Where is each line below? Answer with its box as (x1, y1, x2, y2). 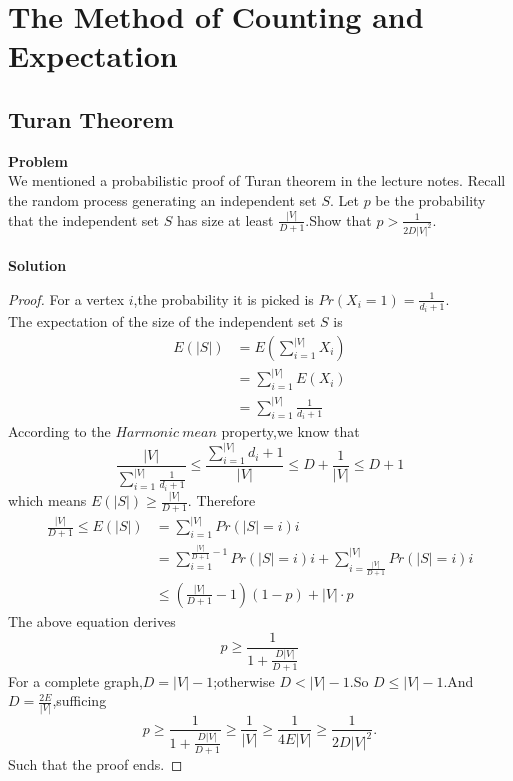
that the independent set (8, 209, 159, 230)
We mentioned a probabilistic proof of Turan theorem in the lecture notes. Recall (8, 170, 506, 191)
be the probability (375, 189, 486, 210)
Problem (8, 150, 68, 171)
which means (8, 490, 87, 511)
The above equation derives (8, 610, 176, 631)
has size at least (176, 209, 274, 230)
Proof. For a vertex (8, 288, 125, 309)
